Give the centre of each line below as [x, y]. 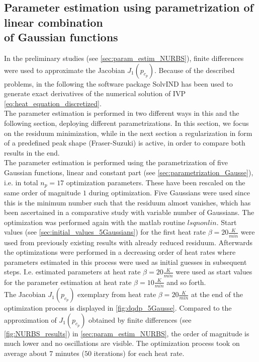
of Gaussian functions [61, 37]
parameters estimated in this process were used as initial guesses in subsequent [125, 262]
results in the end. [32, 152]
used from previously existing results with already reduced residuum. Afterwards [128, 242]
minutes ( [70, 353]
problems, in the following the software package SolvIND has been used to [118, 83]
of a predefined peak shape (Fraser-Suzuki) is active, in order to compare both [125, 143]
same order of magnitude [42, 192]
